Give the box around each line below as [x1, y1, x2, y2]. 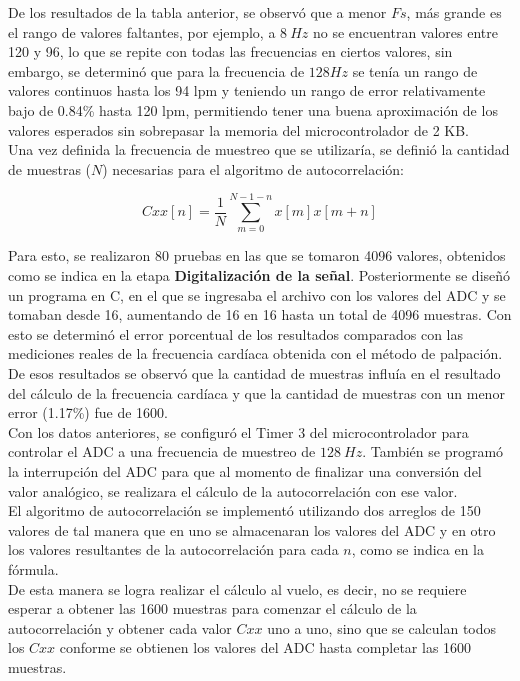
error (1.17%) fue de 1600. [8, 402, 168, 423]
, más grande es [406, 2, 502, 22]
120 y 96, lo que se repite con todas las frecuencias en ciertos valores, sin [8, 41, 453, 62]
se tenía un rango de [352, 60, 478, 81]
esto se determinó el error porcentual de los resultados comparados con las [8, 323, 463, 344]
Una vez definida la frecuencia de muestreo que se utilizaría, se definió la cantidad [8, 139, 510, 160]
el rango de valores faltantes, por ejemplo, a [8, 21, 276, 42]
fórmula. [8, 558, 59, 579]
